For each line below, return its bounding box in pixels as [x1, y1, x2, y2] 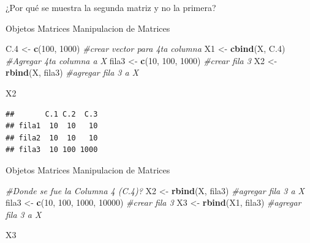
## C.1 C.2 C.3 [6, 109, 98, 118]
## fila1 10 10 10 [6, 121, 98, 131]
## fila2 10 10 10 [6, 133, 98, 142]
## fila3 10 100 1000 [6, 145, 98, 154]
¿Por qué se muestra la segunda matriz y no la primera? [6, 1, 216, 13]
